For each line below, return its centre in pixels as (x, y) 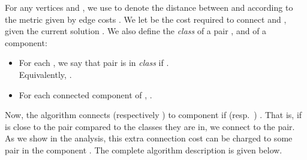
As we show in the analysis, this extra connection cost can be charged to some (149, 138)
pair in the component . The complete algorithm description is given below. (144, 150)
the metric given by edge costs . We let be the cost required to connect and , (146, 19)
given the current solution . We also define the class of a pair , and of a (136, 31)
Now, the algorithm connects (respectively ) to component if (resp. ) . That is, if (153, 115)
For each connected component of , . (85, 94)
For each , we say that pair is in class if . (94, 63)
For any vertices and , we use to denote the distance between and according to (149, 7)
